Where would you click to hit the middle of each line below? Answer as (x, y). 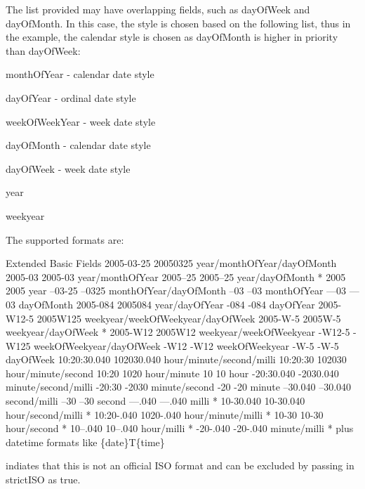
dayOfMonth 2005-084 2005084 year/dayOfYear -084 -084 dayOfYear (167, 304)
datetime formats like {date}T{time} (85, 442)
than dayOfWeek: (43, 50)
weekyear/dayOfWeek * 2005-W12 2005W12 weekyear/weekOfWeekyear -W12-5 (178, 332)
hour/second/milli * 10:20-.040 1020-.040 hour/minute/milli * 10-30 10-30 (165, 414)
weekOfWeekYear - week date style (81, 121)
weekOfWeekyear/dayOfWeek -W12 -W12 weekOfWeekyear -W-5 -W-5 (186, 345)
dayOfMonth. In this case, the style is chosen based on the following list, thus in (178, 23)
